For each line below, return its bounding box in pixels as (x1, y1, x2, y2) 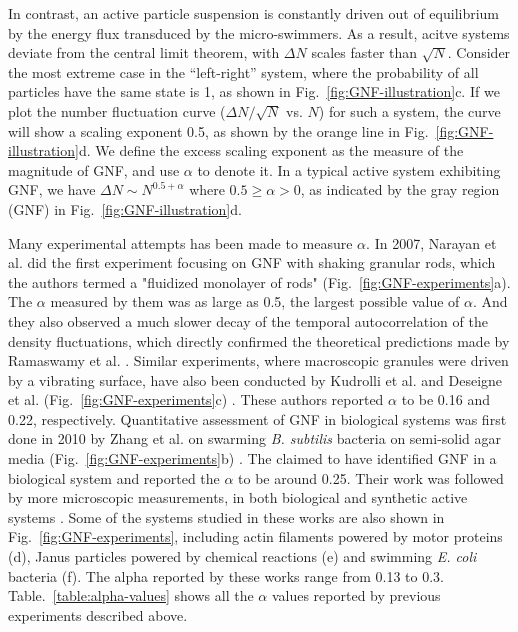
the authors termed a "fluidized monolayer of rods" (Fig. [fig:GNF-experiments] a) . (8, 271, 511, 292)
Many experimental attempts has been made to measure (8, 232, 353, 253)
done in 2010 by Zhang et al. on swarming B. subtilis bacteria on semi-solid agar (8, 428, 502, 449)
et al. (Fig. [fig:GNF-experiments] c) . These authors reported (8, 389, 384, 410)
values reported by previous (271, 585, 441, 606)
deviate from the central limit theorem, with (8, 42, 280, 63)
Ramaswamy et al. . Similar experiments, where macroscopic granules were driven (8, 350, 509, 371)
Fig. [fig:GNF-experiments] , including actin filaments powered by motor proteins (8, 526, 503, 547)
